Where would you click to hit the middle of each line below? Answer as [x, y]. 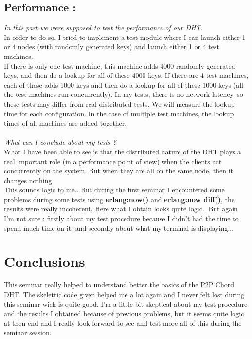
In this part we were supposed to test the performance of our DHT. [103, 28]
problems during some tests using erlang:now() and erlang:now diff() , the [119, 199]
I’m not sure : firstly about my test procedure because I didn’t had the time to [121, 218]
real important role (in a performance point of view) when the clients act [113, 161]
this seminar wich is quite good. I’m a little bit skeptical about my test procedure [126, 304]
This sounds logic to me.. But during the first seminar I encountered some [114, 190]
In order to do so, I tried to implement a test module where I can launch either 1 [125, 37]
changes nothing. [29, 180]
